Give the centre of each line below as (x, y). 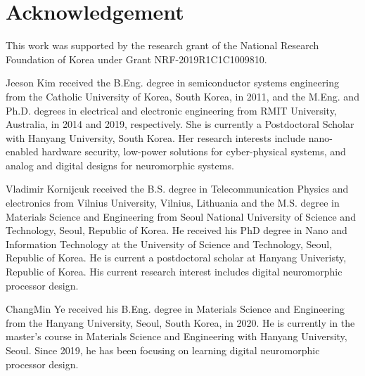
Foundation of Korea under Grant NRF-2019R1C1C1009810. (136, 59)
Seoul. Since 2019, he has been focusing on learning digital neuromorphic (163, 350)
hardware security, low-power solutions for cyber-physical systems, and (194, 151)
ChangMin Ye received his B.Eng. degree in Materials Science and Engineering (175, 309)
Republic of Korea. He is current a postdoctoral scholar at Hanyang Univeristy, (176, 258)
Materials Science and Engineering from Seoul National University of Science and (181, 216)
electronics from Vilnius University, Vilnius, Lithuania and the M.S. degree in (173, 203)
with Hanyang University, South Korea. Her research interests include (155, 137)
